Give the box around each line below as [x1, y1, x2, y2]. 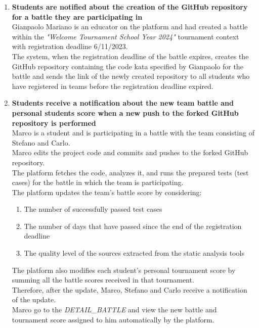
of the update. [12, 294, 56, 305]
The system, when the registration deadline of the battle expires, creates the [12, 51, 249, 61]
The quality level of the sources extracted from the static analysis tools [24, 248, 244, 258]
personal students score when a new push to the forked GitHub [12, 107, 239, 118]
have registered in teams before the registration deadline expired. [12, 80, 213, 91]
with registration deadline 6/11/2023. [12, 41, 128, 52]
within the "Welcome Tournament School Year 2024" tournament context [12, 31, 239, 41]
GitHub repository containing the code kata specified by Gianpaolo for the [12, 61, 243, 71]
